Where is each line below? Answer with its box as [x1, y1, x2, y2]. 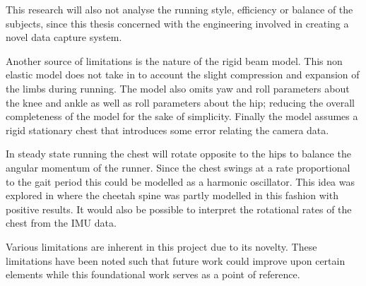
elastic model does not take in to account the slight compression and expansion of [6, 67, 360, 82]
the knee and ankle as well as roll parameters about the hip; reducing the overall [6, 95, 355, 109]
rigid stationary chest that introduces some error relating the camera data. [6, 122, 329, 137]
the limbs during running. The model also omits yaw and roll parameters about [6, 81, 350, 95]
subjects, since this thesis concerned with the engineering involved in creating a [6, 16, 349, 30]
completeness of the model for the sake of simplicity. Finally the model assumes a [6, 109, 358, 124]
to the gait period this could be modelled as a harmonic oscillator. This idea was [6, 174, 355, 189]
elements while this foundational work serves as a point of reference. [6, 267, 300, 282]
